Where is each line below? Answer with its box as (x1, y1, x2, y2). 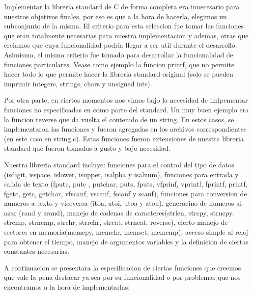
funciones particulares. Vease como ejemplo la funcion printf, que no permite (4, 59, 235, 69)
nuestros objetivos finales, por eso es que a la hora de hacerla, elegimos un (4, 11, 227, 21)
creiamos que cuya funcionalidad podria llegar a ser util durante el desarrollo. (4, 40, 237, 50)
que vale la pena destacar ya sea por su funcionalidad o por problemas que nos (4, 272, 241, 282)
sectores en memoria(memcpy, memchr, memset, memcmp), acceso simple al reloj (4, 227, 249, 237)
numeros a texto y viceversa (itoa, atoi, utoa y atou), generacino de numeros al (4, 198, 242, 208)
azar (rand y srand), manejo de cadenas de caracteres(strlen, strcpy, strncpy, (4, 207, 234, 217)
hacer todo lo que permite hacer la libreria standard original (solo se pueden (4, 69, 233, 79)
